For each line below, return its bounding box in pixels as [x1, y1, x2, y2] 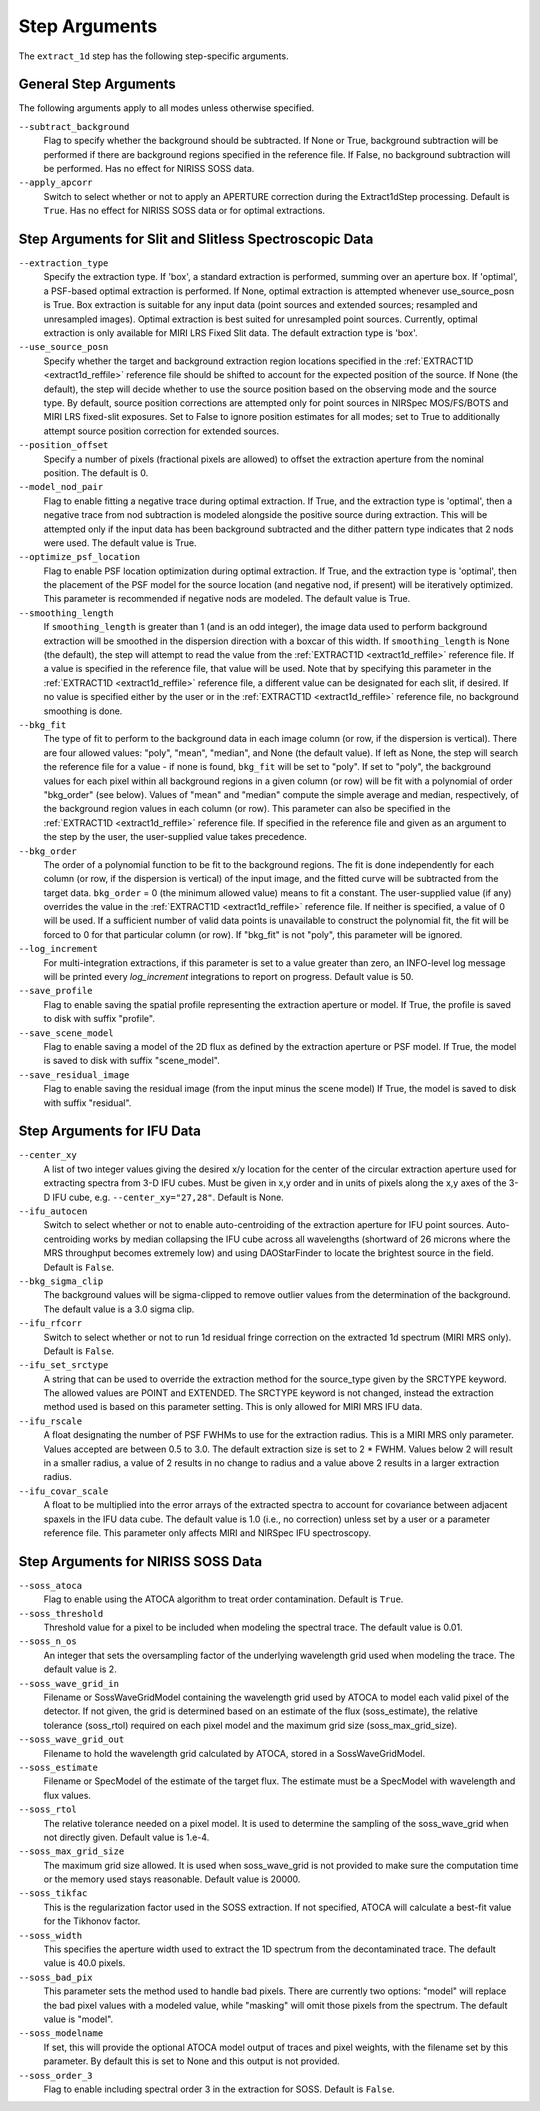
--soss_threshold [18, 1608, 104, 1619]
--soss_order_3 [18, 2070, 94, 2081]
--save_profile [18, 985, 94, 997]
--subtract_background [18, 121, 130, 132]
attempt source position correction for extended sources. [43, 425, 280, 437]
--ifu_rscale [18, 1415, 83, 1427]
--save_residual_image [18, 1069, 130, 1080]
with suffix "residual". [43, 1096, 132, 1109]
